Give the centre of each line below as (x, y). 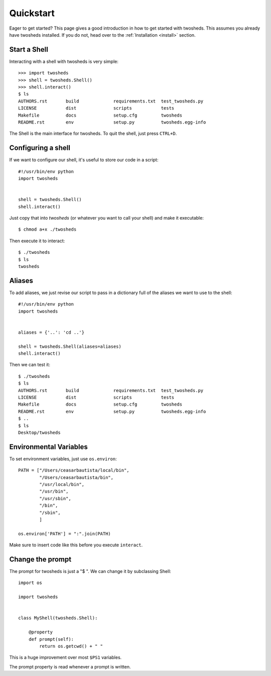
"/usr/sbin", (55, 498)
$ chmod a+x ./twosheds (47, 229)
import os (30, 583)
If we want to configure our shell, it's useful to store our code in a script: (84, 160)
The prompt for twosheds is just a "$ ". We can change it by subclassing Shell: (90, 571)
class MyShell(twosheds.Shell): (58, 618)
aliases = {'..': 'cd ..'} (51, 332)
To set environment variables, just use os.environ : (63, 459)
